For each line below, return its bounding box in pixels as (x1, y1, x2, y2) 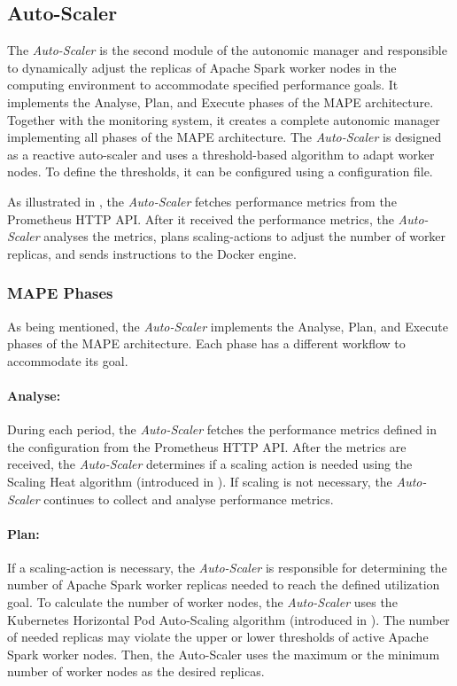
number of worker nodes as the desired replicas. (7, 662, 265, 681)
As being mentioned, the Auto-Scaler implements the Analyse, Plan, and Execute (7, 316, 448, 335)
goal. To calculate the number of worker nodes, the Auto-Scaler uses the (7, 593, 398, 612)
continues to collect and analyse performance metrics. (43, 489, 334, 508)
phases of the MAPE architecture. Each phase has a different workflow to (7, 334, 406, 353)
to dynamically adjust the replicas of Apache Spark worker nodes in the (7, 58, 397, 76)
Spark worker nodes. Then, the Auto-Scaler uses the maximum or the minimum (7, 644, 440, 663)
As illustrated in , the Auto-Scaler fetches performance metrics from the (7, 191, 397, 210)
